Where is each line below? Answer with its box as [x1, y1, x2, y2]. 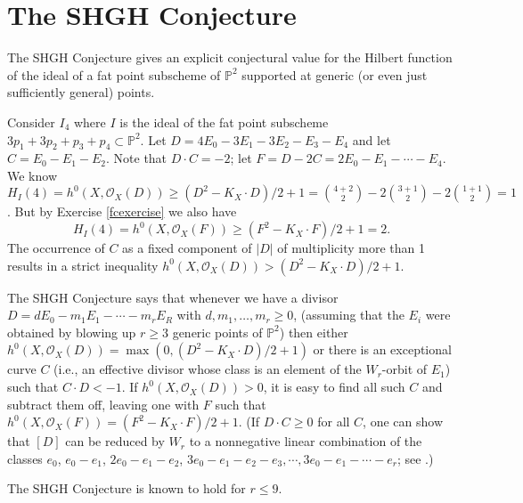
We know [7, 166, 57, 184]
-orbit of [381, 360, 428, 378]
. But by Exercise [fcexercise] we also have [7, 202, 237, 221]
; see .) [396, 449, 434, 467]
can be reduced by [65, 432, 165, 450]
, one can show [363, 412, 443, 431]
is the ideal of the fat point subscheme [119, 112, 329, 131]
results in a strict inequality [7, 256, 159, 274]
